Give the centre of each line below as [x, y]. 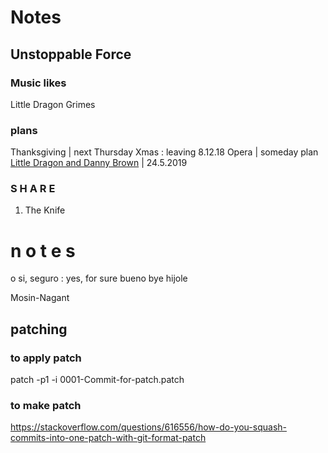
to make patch [46, 406]
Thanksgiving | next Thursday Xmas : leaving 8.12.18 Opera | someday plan [164, 152]
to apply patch [46, 358]
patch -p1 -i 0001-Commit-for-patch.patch [97, 380]
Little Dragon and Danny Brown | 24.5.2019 [99, 163]
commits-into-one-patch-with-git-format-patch [108, 438]
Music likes [38, 83]
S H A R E [33, 189]
